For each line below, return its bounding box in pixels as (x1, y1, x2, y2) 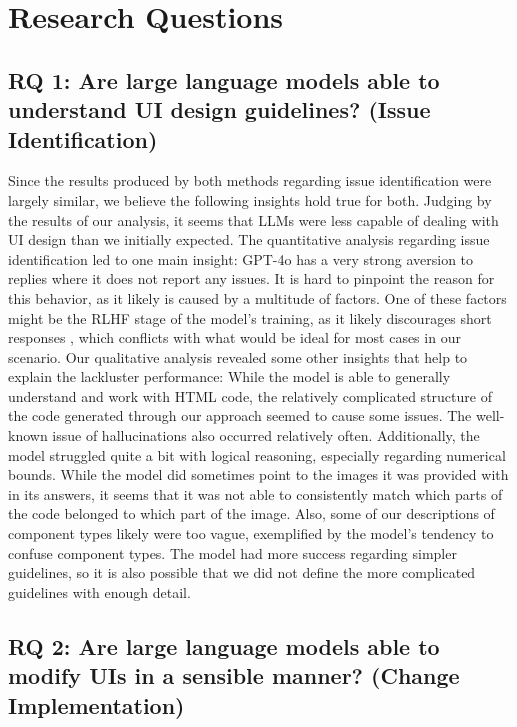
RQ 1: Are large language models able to (8, 64, 440, 95)
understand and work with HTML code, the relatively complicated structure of (8, 385, 492, 406)
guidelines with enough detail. (8, 581, 191, 602)
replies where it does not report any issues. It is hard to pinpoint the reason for (8, 268, 495, 289)
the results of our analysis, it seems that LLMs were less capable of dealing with (8, 209, 499, 230)
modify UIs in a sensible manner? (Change (8, 660, 460, 691)
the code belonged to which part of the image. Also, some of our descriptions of (8, 503, 495, 524)
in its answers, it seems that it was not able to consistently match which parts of (8, 483, 503, 504)
